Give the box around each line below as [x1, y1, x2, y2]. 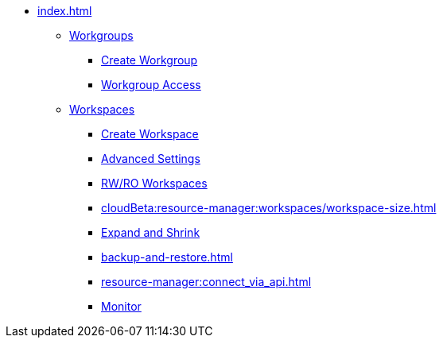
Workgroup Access [101, 78, 201, 91]
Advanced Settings [101, 152, 200, 165]
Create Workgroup [101, 53, 198, 67]
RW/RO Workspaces [101, 176, 208, 190]
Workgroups [69, 29, 134, 42]
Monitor [101, 300, 142, 313]
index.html [37, 4, 92, 17]
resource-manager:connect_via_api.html [101, 275, 312, 288]
